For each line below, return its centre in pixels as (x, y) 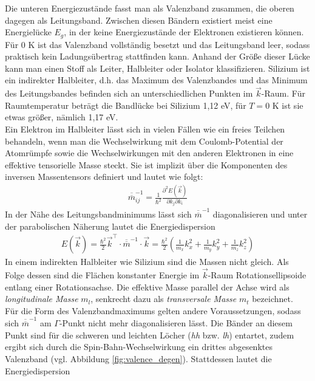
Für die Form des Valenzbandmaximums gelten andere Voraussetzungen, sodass (153, 310)
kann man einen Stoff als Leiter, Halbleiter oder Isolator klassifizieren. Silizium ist (157, 68)
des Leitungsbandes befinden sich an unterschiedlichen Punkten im (129, 93)
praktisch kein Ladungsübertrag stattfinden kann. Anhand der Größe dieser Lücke (157, 56)
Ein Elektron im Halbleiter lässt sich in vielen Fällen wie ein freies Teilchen (145, 129)
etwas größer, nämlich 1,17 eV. (62, 117)
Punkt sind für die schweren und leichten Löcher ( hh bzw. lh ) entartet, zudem (150, 335)
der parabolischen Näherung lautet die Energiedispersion (110, 226)
